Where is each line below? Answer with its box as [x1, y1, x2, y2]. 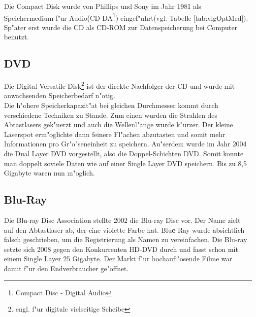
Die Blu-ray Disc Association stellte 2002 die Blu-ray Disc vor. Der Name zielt [4, 215, 241, 225]
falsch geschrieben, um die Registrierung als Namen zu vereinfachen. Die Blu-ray [4, 234, 247, 245]
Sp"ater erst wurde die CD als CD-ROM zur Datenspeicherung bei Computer [4, 22, 237, 32]
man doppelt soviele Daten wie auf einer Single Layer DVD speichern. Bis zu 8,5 [4, 158, 247, 168]
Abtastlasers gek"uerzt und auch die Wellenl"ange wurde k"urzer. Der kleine [4, 119, 233, 130]
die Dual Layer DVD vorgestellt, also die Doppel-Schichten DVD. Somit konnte [4, 148, 244, 159]
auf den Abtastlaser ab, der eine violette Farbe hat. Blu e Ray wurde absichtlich [4, 224, 245, 235]
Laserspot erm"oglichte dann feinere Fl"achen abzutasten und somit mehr [4, 129, 225, 139]
